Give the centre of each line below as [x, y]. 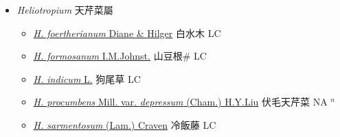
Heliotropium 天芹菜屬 [65, 10]
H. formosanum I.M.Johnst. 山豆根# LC [120, 56]
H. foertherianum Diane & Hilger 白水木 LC [127, 33]
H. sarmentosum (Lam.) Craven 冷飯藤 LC [125, 124]
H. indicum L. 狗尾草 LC [87, 78]
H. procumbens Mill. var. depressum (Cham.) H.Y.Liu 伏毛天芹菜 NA [180, 102]
